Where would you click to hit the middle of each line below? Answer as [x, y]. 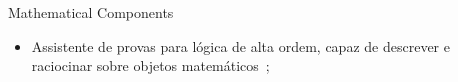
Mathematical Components [91, 12]
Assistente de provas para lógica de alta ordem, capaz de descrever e [240, 45]
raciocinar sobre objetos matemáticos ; [150, 65]
